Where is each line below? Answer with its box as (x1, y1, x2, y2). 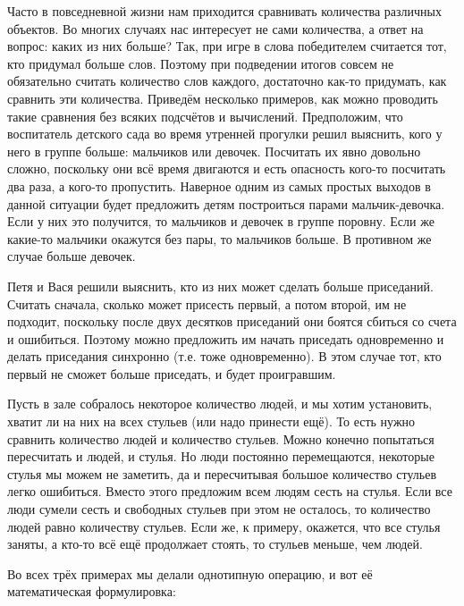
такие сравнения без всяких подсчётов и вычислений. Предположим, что (7, 106, 403, 125)
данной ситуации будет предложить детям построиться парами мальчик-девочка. (7, 194, 445, 213)
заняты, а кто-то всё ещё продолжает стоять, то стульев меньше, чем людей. (7, 534, 423, 553)
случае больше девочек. (7, 247, 136, 265)
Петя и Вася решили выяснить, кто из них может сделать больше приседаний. (7, 276, 434, 295)
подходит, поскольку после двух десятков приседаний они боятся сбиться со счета (7, 312, 457, 331)
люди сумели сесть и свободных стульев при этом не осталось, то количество (7, 500, 431, 518)
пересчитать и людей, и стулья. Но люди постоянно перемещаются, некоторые (7, 447, 434, 466)
